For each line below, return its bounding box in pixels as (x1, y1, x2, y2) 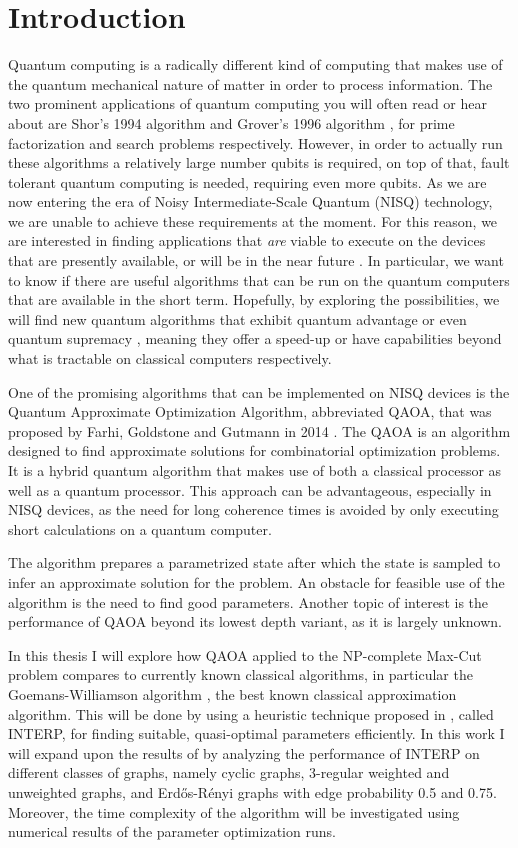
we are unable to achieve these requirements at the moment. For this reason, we (8, 210, 498, 231)
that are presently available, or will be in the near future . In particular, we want (8, 250, 504, 271)
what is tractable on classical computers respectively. (8, 348, 332, 369)
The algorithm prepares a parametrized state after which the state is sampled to (8, 552, 501, 573)
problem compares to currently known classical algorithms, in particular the (8, 664, 473, 685)
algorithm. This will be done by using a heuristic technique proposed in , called (8, 703, 494, 724)
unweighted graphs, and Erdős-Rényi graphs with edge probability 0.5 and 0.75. (8, 781, 497, 802)
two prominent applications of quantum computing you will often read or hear (8, 93, 487, 114)
